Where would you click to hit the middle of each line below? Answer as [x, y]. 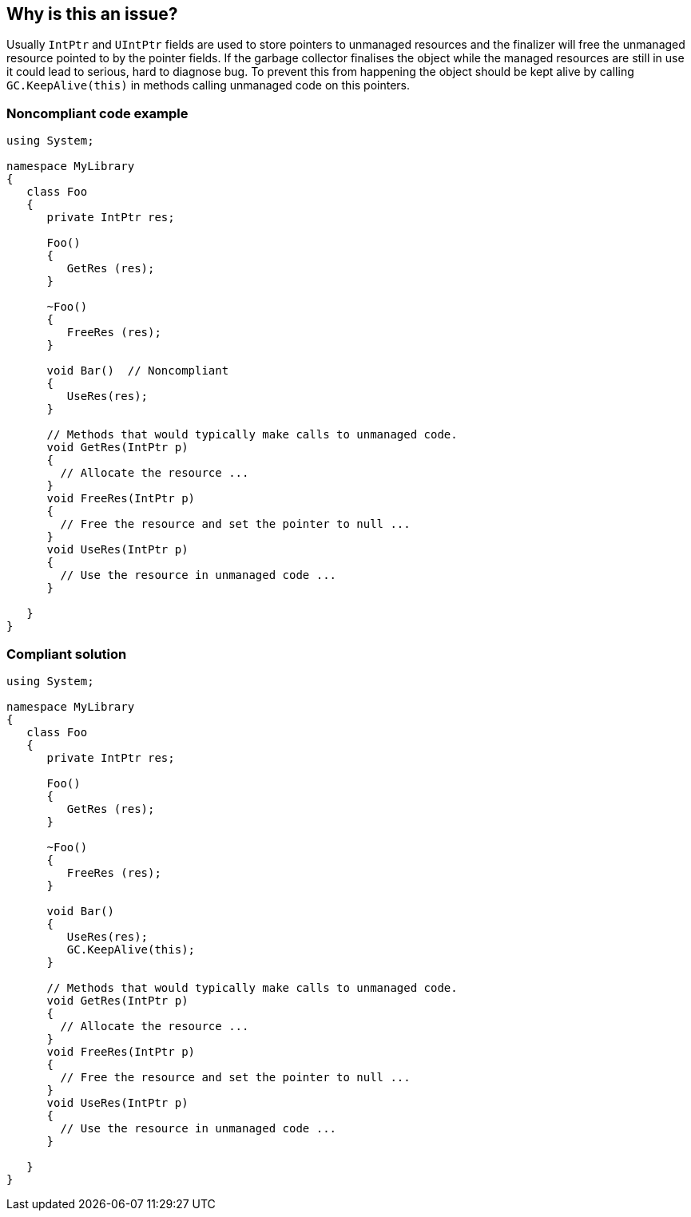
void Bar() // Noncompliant [138, 371]
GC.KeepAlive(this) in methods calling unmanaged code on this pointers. [208, 85]
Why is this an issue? [92, 14]
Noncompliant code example [97, 113]
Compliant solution [67, 654]
